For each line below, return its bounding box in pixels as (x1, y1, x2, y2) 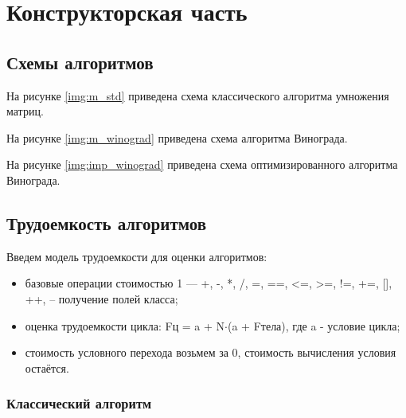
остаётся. (25, 359, 69, 376)
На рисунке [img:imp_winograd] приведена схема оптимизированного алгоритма (6, 156, 398, 173)
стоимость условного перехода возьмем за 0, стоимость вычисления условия (25, 344, 396, 361)
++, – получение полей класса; (25, 290, 178, 307)
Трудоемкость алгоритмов (6, 210, 207, 235)
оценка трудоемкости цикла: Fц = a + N (25, 317, 225, 334)
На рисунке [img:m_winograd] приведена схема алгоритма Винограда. (6, 129, 348, 146)
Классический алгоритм (6, 393, 152, 413)
